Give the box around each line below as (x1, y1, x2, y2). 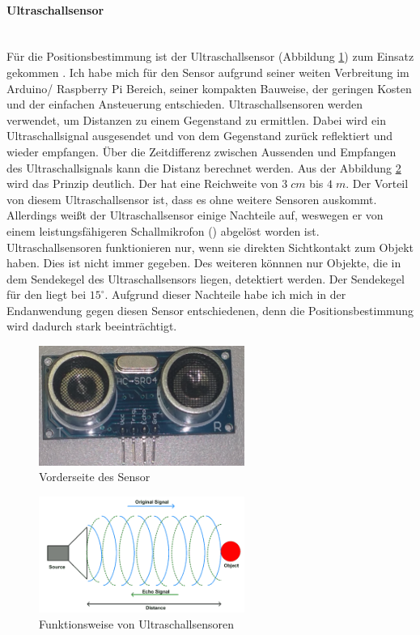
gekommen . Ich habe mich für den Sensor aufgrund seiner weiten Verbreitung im (6, 63, 409, 80)
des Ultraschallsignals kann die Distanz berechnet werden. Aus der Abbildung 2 (6, 159, 401, 176)
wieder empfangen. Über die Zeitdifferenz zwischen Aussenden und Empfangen (6, 143, 397, 160)
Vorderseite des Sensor (39, 468, 151, 485)
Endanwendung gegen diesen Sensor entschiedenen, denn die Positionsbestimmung (6, 301, 414, 318)
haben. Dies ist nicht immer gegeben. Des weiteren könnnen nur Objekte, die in (6, 254, 401, 271)
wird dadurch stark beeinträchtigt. (6, 317, 177, 335)
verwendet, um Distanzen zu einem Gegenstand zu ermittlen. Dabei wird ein (6, 111, 386, 128)
